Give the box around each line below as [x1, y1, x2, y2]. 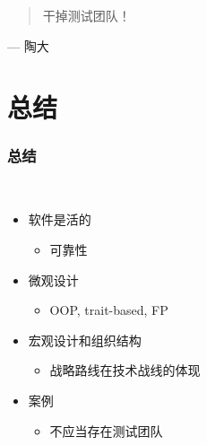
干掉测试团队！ [42, 6, 131, 24]
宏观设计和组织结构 [28, 330, 142, 349]
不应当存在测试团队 [49, 421, 163, 440]
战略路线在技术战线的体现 [49, 361, 201, 380]
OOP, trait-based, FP [49, 301, 168, 319]
